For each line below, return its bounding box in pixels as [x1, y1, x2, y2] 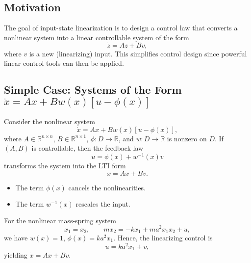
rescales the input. [75, 199, 130, 209]
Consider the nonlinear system [4, 116, 95, 126]
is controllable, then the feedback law [31, 143, 144, 153]
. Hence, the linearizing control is [113, 232, 213, 242]
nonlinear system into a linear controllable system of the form [4, 32, 189, 42]
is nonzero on [167, 133, 207, 143]
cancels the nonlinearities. [68, 182, 146, 192]
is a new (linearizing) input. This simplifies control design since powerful [29, 48, 247, 58]
